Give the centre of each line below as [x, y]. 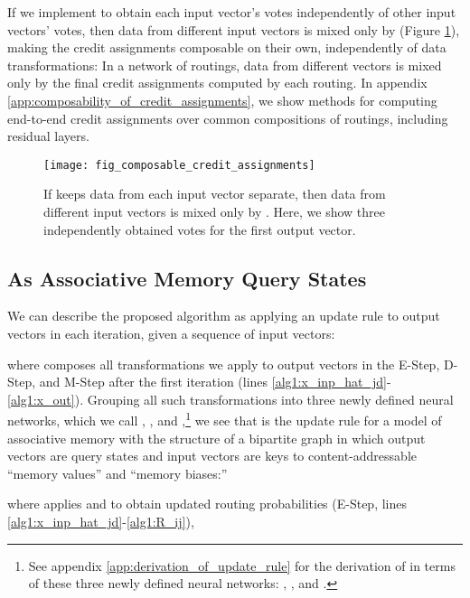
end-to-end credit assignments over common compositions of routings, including [228, 118]
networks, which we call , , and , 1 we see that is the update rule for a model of [225, 419]
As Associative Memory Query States [187, 278]
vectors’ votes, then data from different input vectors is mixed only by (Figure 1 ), [234, 29]
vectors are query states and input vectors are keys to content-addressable [212, 456]
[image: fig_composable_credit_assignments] [179, 165]
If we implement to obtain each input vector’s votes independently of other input [232, 12]
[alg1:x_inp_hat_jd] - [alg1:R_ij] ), [101, 521]
